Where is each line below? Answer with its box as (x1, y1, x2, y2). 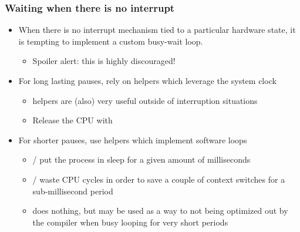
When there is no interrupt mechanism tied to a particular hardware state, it (18, 23, 296, 36)
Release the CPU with (32, 114, 113, 126)
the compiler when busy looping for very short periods (32, 216, 228, 228)
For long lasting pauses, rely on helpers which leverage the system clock (18, 75, 277, 86)
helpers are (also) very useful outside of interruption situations (32, 94, 258, 106)
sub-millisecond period (32, 184, 113, 197)
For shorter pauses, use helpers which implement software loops (18, 133, 247, 146)
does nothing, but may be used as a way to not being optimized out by (32, 204, 288, 217)
